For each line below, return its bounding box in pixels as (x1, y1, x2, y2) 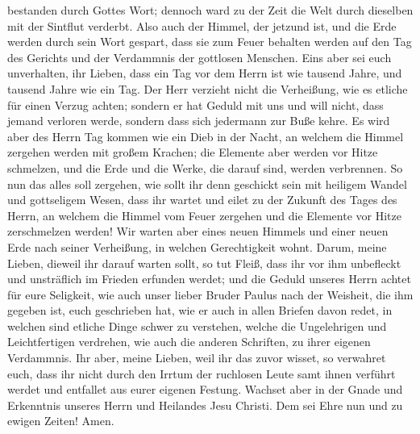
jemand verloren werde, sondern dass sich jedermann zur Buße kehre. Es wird (7, 112, 390, 129)
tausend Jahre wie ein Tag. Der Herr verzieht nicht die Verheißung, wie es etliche (7, 80, 408, 97)
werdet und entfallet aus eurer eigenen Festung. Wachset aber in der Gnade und (7, 381, 403, 398)
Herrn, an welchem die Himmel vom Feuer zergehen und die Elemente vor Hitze (7, 207, 401, 223)
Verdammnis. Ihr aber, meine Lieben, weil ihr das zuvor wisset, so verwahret (7, 349, 386, 366)
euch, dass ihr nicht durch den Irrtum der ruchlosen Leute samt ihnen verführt (7, 365, 396, 382)
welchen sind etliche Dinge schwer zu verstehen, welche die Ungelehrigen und (7, 317, 387, 334)
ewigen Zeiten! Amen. (7, 412, 114, 429)
